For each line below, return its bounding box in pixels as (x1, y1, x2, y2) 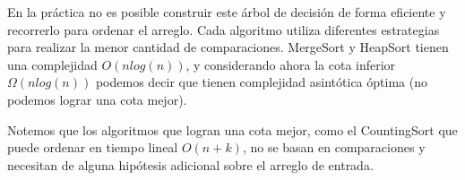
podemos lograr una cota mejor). (7, 90, 187, 108)
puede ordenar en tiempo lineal (7, 138, 178, 157)
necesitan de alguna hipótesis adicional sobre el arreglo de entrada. (7, 155, 374, 174)
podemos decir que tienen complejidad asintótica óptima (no (95, 73, 427, 91)
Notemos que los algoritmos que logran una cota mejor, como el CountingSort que (7, 120, 458, 139)
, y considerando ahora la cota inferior (185, 55, 396, 73)
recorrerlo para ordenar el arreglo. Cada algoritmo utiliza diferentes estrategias (7, 20, 440, 39)
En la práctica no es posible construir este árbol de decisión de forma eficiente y (7, 3, 446, 21)
